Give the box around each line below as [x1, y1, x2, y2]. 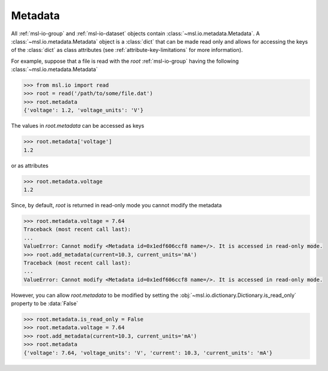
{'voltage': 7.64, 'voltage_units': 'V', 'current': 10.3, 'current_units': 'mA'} [23, 349, 273, 356]
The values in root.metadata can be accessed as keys [11, 122, 145, 130]
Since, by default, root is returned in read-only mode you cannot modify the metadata [11, 201, 222, 209]
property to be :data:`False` [11, 300, 79, 307]
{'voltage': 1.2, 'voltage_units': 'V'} [23, 107, 143, 114]
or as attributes [11, 162, 49, 169]
